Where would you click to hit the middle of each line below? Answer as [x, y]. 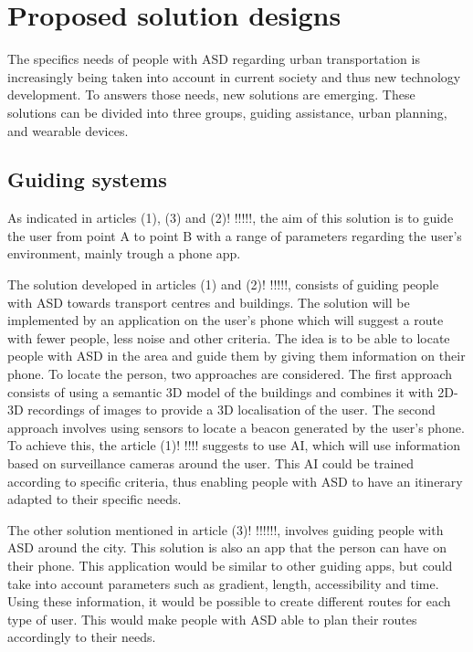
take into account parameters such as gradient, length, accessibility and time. [223, 583]
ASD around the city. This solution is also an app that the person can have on [227, 547]
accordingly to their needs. [82, 637]
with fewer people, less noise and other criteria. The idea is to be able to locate [229, 337]
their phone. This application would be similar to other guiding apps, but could [230, 565]
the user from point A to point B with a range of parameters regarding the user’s [235, 235]
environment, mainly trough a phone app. [124, 253]
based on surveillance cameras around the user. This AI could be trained [211, 463]
